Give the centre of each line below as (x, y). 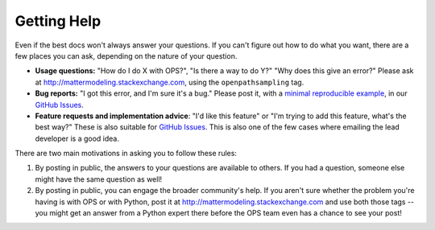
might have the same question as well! (99, 179)
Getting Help (58, 21)
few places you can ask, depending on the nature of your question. (126, 55)
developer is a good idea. (77, 138)
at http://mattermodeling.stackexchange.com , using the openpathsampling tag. (170, 82)
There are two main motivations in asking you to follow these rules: (126, 154)
